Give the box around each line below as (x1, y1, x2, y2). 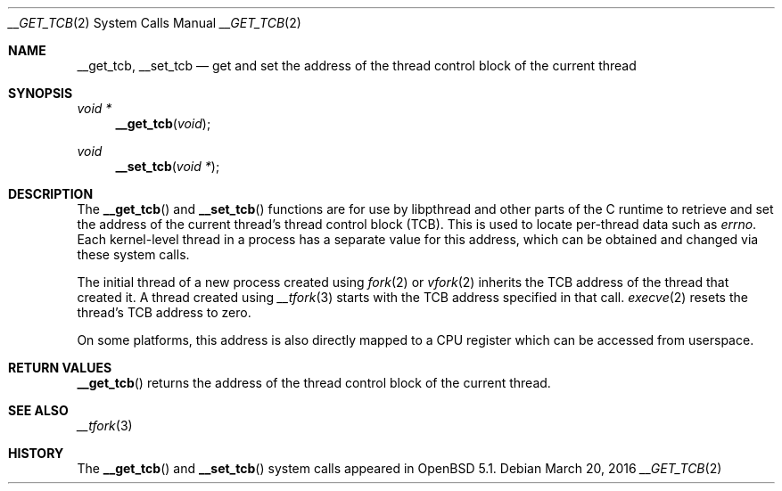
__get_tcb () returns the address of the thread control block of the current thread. (77, 375, 551, 390)
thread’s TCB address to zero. (77, 305, 251, 320)
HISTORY (8, 446, 64, 461)
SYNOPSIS (8, 86, 73, 101)
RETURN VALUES (8, 360, 112, 375)
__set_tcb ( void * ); (115, 159, 220, 174)
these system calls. (77, 247, 190, 262)
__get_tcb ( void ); (115, 116, 211, 131)
